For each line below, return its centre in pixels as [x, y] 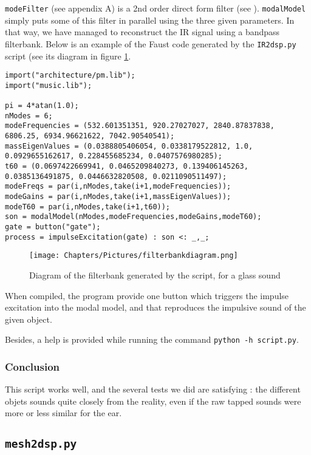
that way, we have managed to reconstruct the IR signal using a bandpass [142, 32]
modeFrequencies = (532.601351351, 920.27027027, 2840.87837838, [140, 126]
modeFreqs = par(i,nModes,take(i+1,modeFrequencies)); [118, 187]
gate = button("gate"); [53, 227]
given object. [29, 319]
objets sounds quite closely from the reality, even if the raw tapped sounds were [153, 401]
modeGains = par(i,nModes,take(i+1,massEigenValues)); [118, 196]
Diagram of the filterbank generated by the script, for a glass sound [155, 275]
